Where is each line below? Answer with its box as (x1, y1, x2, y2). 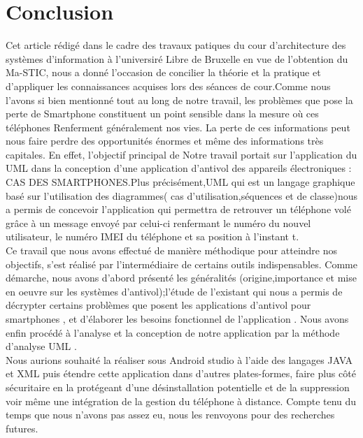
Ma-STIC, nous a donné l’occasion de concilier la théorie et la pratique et (6, 65, 321, 80)
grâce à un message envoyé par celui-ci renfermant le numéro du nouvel (6, 215, 311, 230)
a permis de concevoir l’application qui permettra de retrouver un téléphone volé (6, 202, 351, 217)
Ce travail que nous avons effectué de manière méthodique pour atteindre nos (6, 243, 338, 258)
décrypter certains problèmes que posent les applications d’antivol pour (6, 298, 311, 312)
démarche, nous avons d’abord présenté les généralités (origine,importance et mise (6, 270, 357, 285)
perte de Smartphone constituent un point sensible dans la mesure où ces (6, 106, 319, 121)
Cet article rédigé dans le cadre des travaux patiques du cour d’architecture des (6, 38, 346, 52)
